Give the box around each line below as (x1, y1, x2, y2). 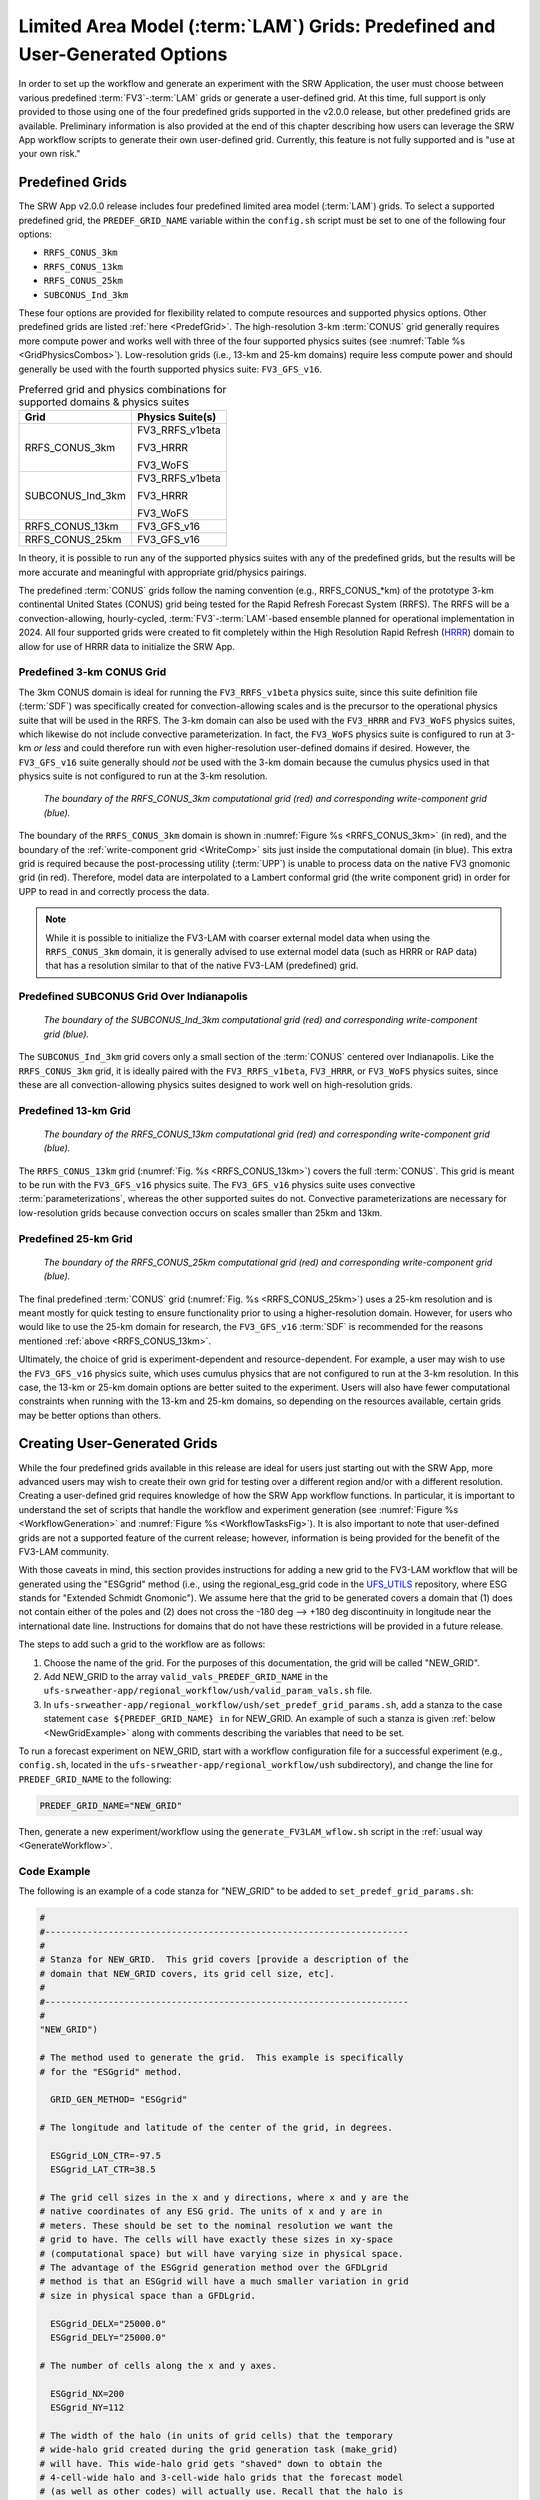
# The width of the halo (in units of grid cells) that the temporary (39, 2430, 394, 2441)
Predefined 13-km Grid (18, 1103, 132, 1117)
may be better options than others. (18, 1409, 162, 1421)
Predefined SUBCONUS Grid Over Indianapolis (18, 990, 249, 1004)
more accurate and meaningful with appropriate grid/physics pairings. (18, 566, 307, 578)
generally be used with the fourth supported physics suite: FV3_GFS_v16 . (18, 363, 323, 375)
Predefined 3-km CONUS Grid (18, 665, 167, 679)
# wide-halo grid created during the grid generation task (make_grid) (39, 2444, 399, 2455)
